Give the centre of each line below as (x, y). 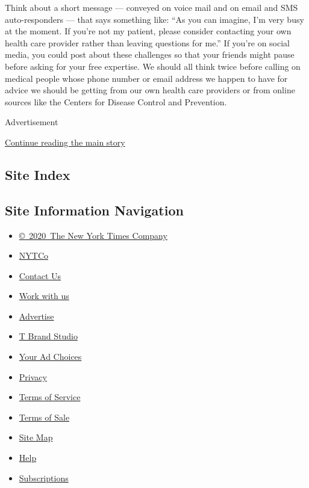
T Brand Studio (48, 336)
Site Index (38, 174)
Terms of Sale (44, 417)
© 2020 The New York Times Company (93, 235)
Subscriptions (44, 477)
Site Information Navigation (94, 210)
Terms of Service (50, 397)
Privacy (33, 376)
